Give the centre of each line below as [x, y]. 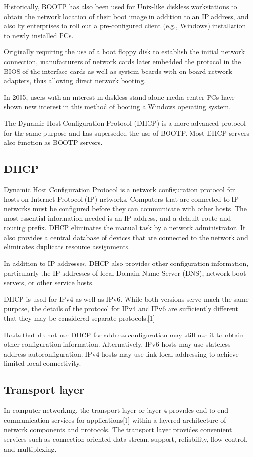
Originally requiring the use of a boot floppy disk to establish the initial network [125, 52]
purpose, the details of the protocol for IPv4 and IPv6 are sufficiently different [121, 308]
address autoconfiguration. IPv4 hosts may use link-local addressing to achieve [121, 353]
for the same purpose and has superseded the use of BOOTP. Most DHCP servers [127, 132]
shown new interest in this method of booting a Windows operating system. [117, 107]
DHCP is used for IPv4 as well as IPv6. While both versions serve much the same [126, 299]
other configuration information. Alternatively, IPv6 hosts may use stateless [117, 344]
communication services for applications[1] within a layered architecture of [115, 420]
